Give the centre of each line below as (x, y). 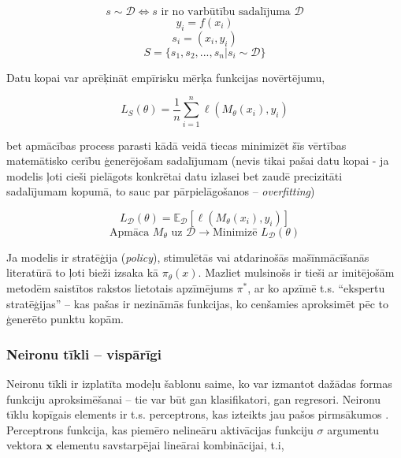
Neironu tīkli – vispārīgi (84, 354)
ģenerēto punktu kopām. (65, 319)
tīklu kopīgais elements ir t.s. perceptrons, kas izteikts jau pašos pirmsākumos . (198, 414)
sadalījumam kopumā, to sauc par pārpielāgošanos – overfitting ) (161, 191)
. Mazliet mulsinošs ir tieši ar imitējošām (296, 272)
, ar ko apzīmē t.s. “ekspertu (316, 288)
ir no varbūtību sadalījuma (226, 12)
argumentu (353, 429)
